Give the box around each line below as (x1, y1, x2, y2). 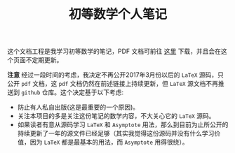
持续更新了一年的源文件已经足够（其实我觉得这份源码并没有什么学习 (17, 129, 215, 138)
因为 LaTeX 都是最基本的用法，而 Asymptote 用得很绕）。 (29, 138, 189, 147)
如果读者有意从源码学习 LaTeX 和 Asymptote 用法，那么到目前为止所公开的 (17, 120, 229, 129)
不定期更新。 (25, 56, 63, 64)
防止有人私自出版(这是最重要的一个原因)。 (17, 103, 140, 112)
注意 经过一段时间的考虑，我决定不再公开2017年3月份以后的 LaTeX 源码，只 (7, 71, 224, 79)
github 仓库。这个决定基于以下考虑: (20, 88, 124, 96)
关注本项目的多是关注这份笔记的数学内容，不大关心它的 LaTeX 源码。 (17, 112, 215, 120)
